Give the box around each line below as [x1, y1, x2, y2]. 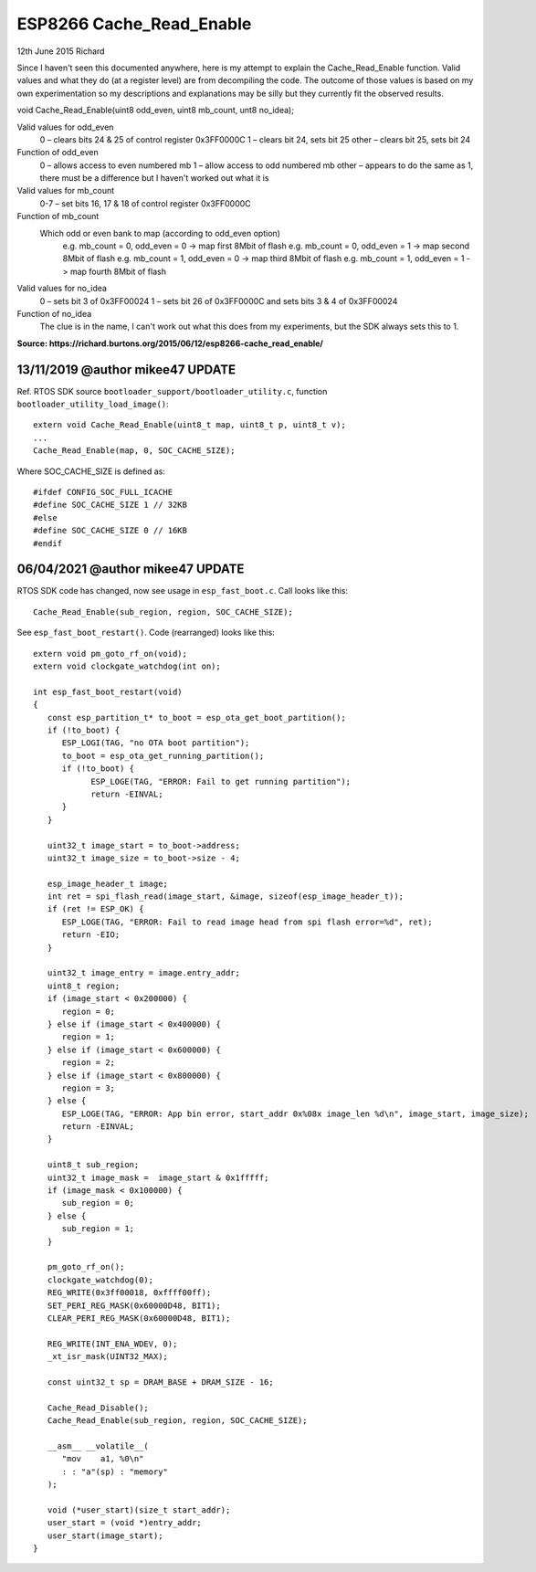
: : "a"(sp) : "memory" [61, 1466, 169, 1477]
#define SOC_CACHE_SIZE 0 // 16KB [33, 525, 187, 536]
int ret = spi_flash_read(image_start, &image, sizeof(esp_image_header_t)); [47, 892, 405, 902]
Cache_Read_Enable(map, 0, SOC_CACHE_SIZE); [33, 446, 236, 456]
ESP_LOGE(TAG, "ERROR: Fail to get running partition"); [90, 776, 352, 786]
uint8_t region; [47, 980, 121, 991]
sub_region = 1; [61, 1224, 135, 1234]
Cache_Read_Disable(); [47, 1402, 150, 1413]
